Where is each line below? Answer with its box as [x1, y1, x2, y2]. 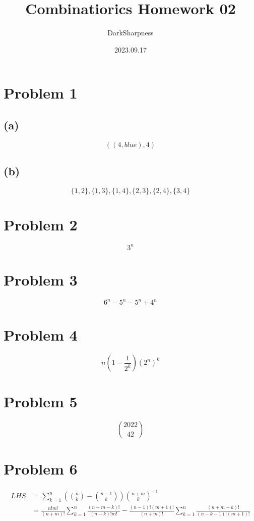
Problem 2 [4, 214, 78, 235]
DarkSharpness [107, 27, 154, 38]
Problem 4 [4, 324, 78, 345]
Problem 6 [4, 458, 78, 479]
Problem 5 [4, 391, 78, 412]
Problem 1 [4, 82, 78, 103]
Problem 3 [4, 269, 78, 290]
